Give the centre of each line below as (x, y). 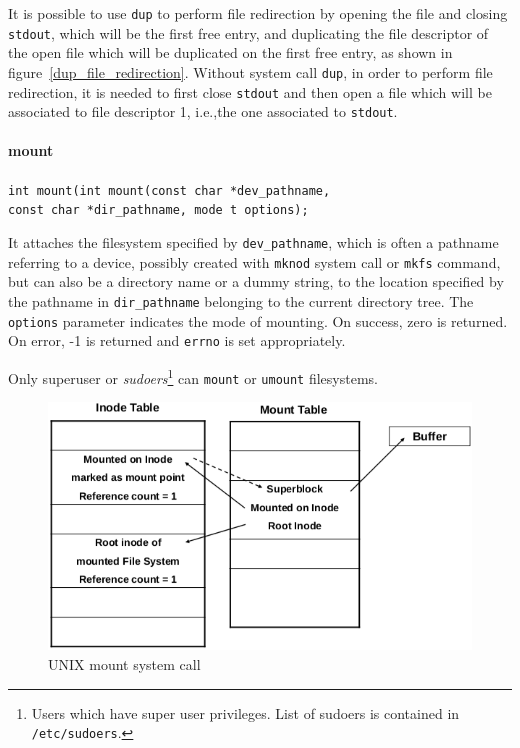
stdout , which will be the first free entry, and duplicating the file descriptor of (248, 32)
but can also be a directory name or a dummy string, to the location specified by (256, 281)
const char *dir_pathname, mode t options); (158, 210)
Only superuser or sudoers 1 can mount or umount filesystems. (193, 376)
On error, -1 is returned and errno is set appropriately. (177, 340)
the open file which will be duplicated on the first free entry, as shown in (230, 52)
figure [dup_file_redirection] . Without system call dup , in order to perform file (250, 71)
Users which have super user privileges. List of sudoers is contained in (245, 712)
